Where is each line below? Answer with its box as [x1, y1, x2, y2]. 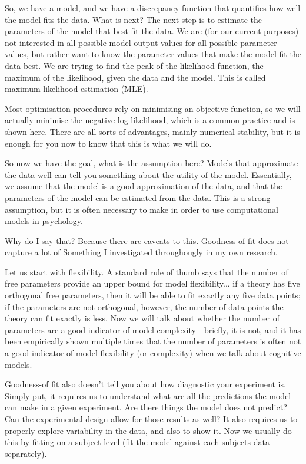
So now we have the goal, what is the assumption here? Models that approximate [5, 157, 298, 169]
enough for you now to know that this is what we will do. [5, 137, 212, 149]
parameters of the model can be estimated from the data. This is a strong [5, 191, 271, 203]
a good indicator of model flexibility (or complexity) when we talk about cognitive [5, 347, 301, 359]
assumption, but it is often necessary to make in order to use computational [5, 203, 278, 215]
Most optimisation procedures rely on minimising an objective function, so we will [5, 102, 301, 114]
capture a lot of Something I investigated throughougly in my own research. [5, 246, 278, 258]
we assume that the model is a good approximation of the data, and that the [5, 180, 282, 192]
